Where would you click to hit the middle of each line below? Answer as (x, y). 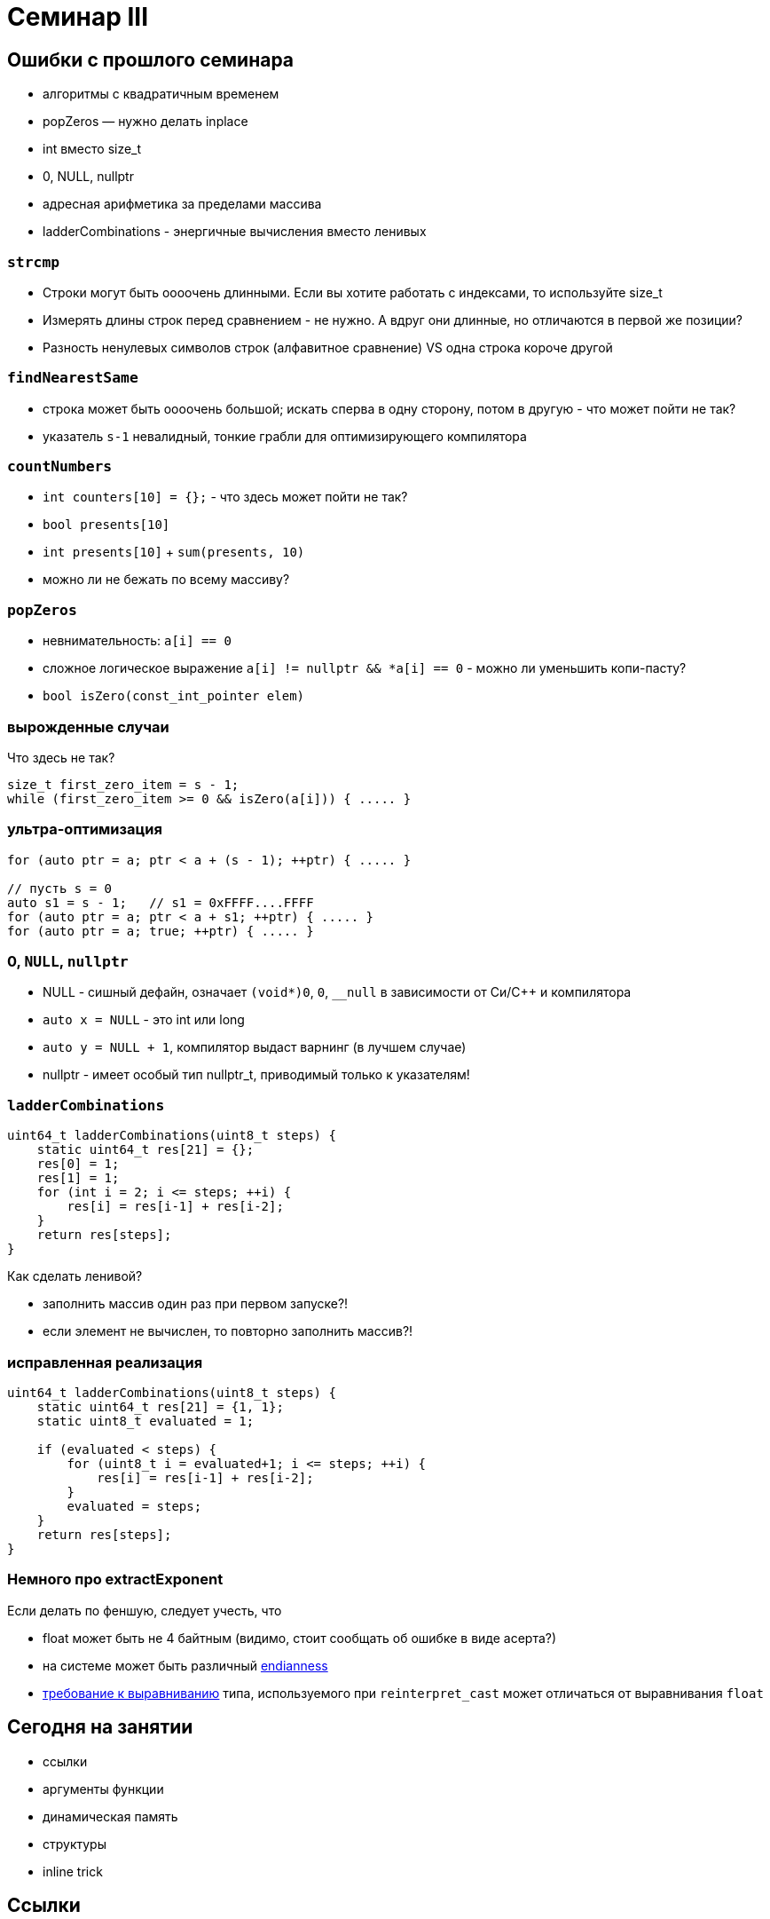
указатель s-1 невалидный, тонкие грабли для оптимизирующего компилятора (285, 436)
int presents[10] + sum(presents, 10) (174, 552)
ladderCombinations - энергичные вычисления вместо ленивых (235, 232)
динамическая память (110, 1816)
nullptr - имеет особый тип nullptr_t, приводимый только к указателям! (256, 1075)
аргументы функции (103, 1789)
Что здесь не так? (61, 757)
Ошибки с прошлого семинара (151, 59)
